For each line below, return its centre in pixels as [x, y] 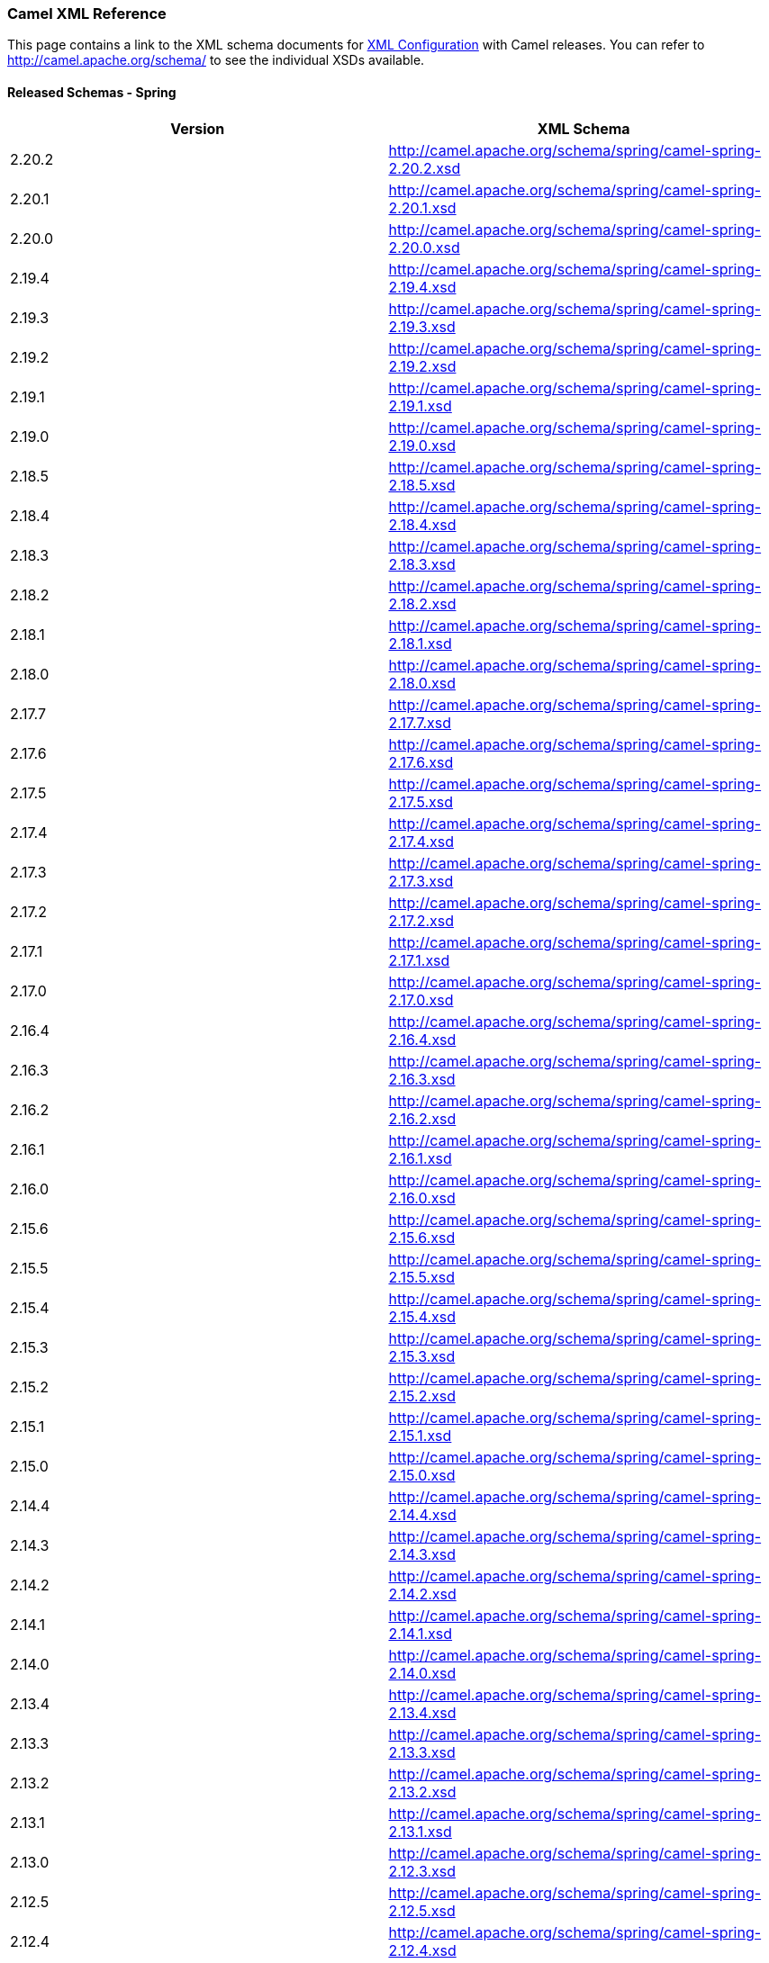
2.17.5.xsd [421, 801]
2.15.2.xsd [422, 1396]
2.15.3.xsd [422, 1356]
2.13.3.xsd [422, 1752]
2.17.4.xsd [421, 841]
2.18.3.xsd [422, 564]
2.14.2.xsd [422, 1594]
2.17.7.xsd [420, 722]
